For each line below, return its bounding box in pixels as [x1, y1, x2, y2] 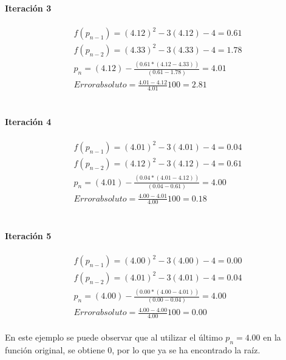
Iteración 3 [5, 1, 52, 14]
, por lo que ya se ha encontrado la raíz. [112, 344, 260, 356]
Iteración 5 [5, 229, 52, 242]
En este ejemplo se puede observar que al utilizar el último [5, 331, 223, 344]
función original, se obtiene [5, 344, 105, 356]
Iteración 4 [5, 115, 52, 128]
